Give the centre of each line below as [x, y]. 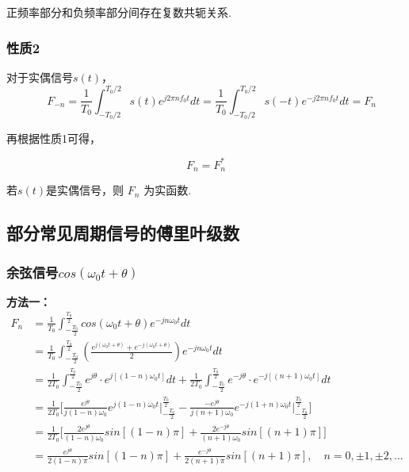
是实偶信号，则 [85, 190]
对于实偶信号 [40, 77]
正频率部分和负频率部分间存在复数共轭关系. [119, 12]
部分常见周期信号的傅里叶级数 [123, 233]
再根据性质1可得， [54, 138]
